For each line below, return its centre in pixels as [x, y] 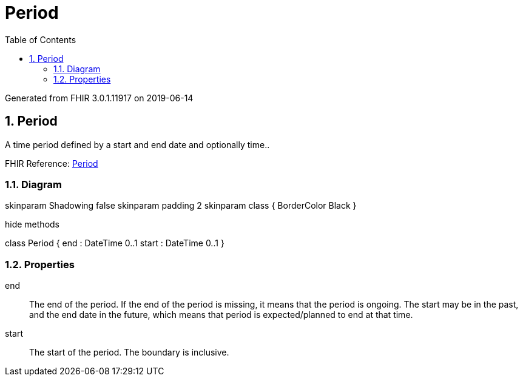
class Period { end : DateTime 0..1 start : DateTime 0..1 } [115, 243]
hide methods [32, 224]
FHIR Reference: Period [52, 163]
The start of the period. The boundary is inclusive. [129, 352]
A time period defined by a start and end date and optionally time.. [137, 144]
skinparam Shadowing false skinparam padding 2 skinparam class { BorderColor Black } [181, 206]
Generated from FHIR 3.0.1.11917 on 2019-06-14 [99, 98]
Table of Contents [41, 39]
